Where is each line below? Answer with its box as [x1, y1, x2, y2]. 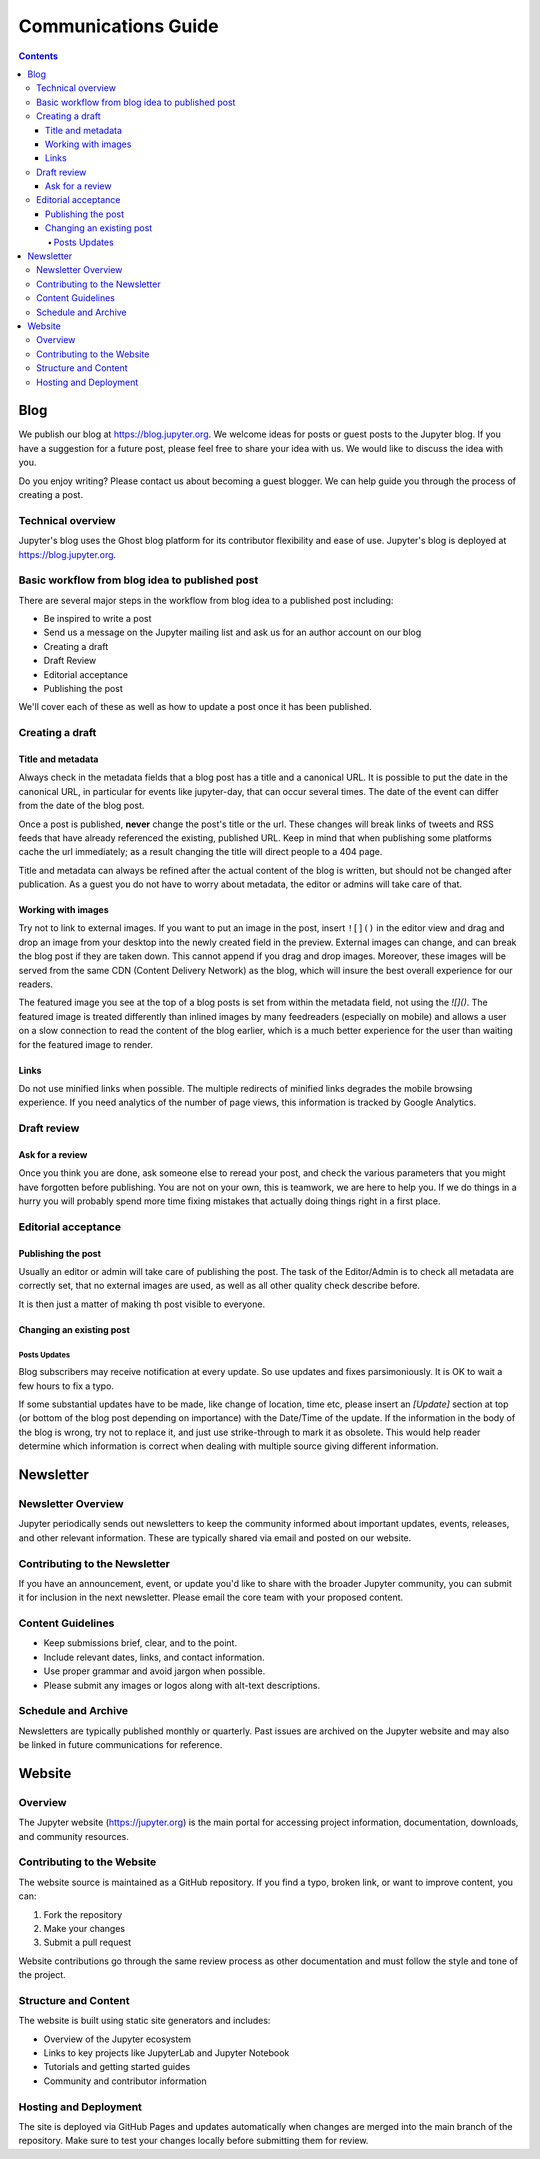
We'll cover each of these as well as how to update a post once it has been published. [18, 701, 372, 713]
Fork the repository [43, 1908, 123, 1920]
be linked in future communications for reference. [18, 1739, 223, 1751]
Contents [18, 50, 59, 62]
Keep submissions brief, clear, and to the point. [43, 1637, 238, 1649]
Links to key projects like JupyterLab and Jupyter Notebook [43, 2047, 290, 2059]
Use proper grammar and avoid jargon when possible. [43, 1665, 266, 1677]
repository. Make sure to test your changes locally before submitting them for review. [18, 2135, 369, 2147]
